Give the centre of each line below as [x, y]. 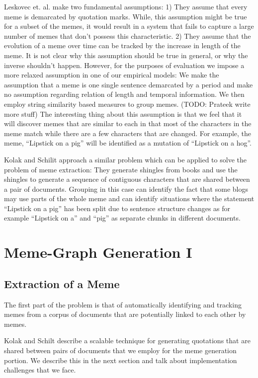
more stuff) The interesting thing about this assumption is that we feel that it [123, 113]
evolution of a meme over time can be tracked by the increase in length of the [122, 45]
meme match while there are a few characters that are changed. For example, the [128, 133]
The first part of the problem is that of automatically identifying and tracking [123, 304]
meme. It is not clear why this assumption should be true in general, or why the [126, 55]
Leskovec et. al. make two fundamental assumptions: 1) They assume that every [126, 6]
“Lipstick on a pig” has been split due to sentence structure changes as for [117, 208]
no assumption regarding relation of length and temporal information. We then [124, 94]
